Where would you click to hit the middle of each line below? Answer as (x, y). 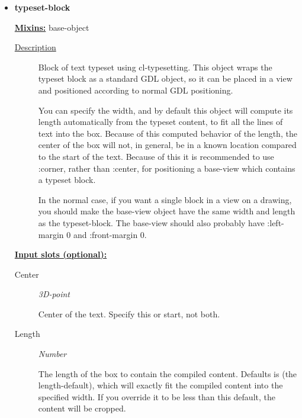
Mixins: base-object (52, 27)
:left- (276, 222)
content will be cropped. (82, 408)
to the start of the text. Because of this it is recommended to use (156, 156)
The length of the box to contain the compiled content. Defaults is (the (168, 373)
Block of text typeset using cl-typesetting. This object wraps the (155, 67)
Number (52, 354)
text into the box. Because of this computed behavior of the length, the (168, 133)
